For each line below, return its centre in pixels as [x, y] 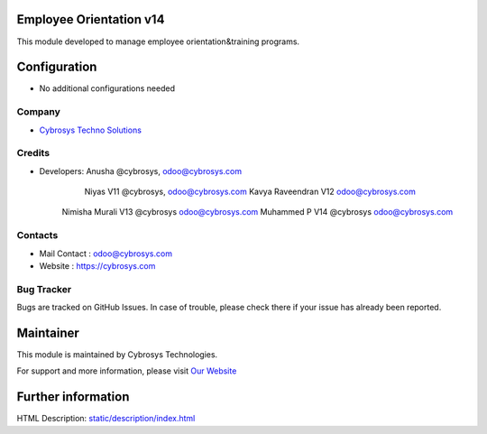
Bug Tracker [44, 289]
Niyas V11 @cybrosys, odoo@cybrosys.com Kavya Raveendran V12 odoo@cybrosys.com [250, 192]
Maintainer [48, 332]
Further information [73, 397]
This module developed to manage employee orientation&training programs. [158, 42]
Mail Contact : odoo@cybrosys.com [106, 254]
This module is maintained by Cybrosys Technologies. [117, 355]
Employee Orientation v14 [91, 19]
